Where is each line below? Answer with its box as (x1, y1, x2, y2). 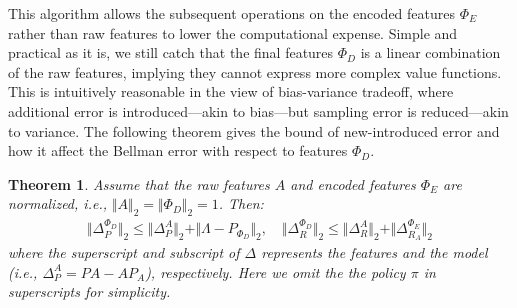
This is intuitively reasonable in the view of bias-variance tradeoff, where (8, 81, 454, 102)
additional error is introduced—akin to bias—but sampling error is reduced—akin (8, 100, 509, 121)
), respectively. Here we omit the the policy (145, 261, 406, 282)
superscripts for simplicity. (8, 281, 171, 302)
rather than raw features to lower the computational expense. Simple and (8, 22, 458, 43)
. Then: (218, 193, 264, 214)
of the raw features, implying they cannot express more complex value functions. (8, 61, 502, 82)
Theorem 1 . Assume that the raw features (8, 173, 270, 194)
